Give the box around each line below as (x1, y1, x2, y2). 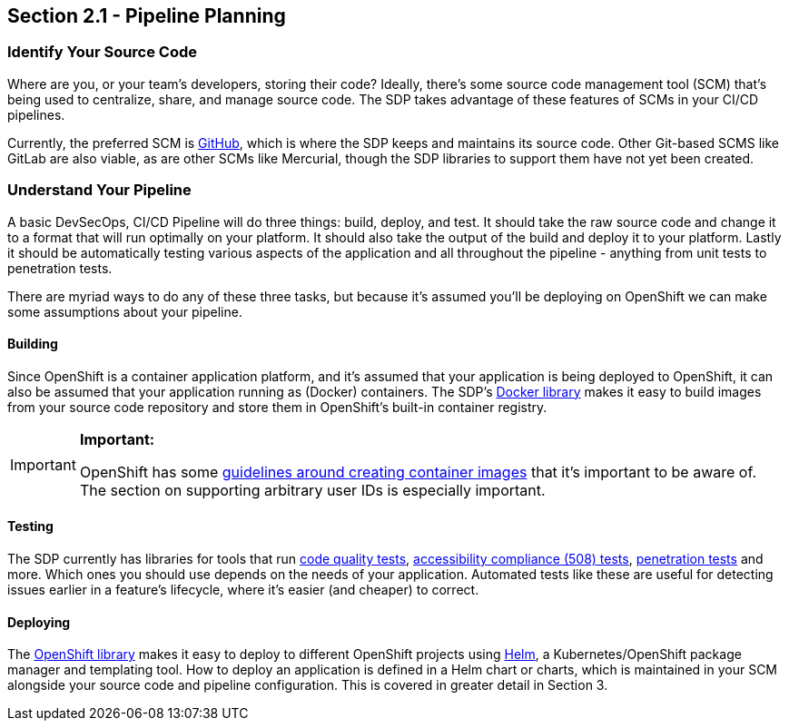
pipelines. (7, 106, 65, 123)
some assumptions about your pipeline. (7, 303, 242, 320)
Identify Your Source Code (7, 43, 198, 62)
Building (7, 336, 58, 352)
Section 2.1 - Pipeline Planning (7, 5, 286, 27)
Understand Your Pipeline (7, 181, 192, 200)
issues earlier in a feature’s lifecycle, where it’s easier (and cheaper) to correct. (7, 581, 479, 597)
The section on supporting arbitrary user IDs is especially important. (79, 480, 546, 499)
